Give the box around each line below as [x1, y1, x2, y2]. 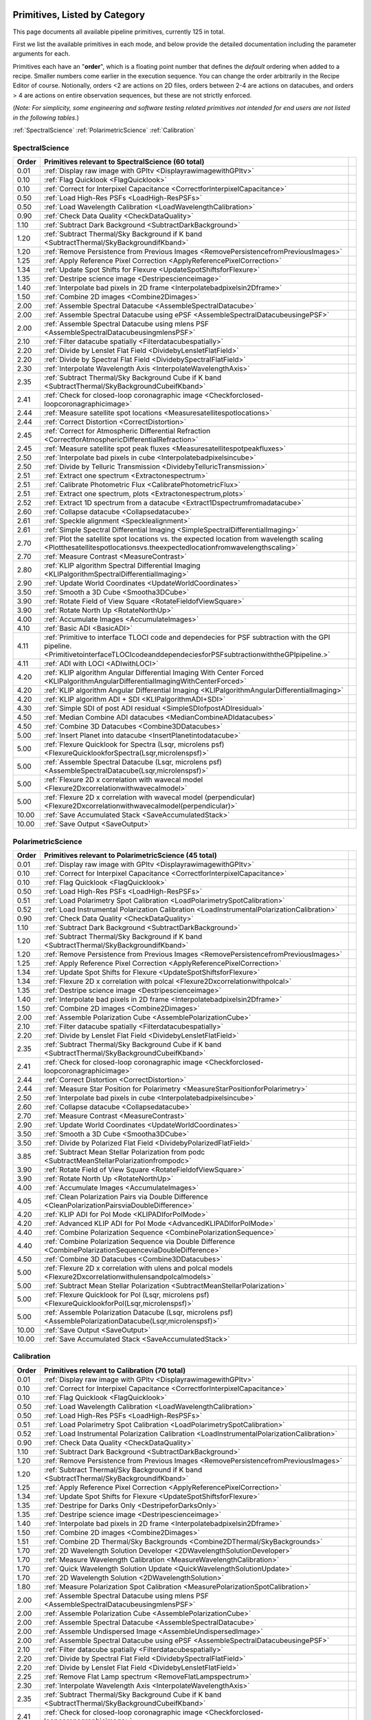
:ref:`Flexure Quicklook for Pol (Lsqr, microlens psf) [43, 1290, 210, 1300]
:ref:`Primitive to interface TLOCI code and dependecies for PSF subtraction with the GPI [43, 633, 330, 643]
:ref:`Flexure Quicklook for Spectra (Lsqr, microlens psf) [43, 740, 225, 749]
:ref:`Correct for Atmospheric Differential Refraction [43, 427, 211, 436]
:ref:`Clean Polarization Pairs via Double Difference [43, 1192, 209, 1201]
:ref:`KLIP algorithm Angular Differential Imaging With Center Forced [43, 668, 264, 678]
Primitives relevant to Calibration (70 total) [43, 1366, 185, 1375]
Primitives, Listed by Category [12, 9, 146, 21]
